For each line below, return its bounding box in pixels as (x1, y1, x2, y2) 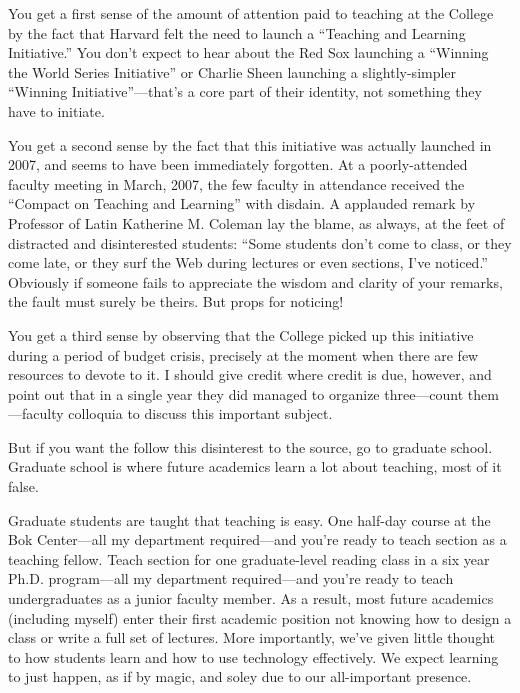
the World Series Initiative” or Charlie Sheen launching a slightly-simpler (8, 61, 457, 82)
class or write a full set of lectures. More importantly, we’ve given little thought (8, 627, 495, 648)
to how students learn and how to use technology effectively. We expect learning (8, 646, 499, 667)
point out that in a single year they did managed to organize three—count (8, 383, 464, 404)
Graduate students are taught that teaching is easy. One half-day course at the (8, 509, 491, 530)
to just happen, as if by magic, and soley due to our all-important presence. (8, 666, 472, 687)
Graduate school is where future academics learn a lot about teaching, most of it (8, 456, 502, 477)
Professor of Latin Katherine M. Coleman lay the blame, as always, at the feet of (8, 212, 505, 233)
